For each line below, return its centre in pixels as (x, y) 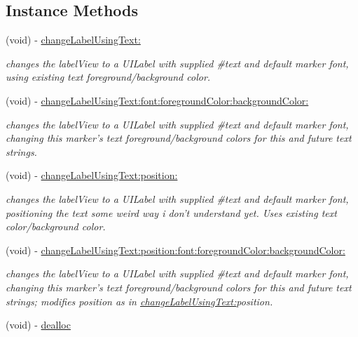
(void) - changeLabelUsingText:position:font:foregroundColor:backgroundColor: (175, 250)
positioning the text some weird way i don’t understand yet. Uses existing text (171, 212)
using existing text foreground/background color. (108, 77)
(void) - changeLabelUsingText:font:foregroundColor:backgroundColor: (157, 100)
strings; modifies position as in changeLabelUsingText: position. (139, 301)
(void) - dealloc (38, 325)
